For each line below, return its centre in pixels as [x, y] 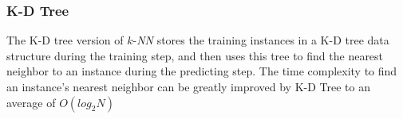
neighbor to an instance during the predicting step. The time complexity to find [202, 71]
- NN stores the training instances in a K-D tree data [261, 40]
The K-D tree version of [65, 40]
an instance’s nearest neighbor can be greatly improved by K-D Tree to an [188, 86]
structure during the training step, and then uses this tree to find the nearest [195, 55]
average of [31, 102]
